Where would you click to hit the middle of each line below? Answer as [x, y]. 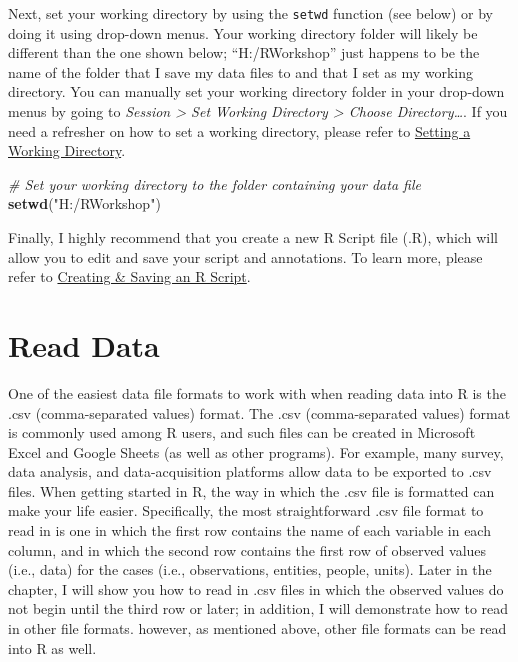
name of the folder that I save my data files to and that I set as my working [241, 71]
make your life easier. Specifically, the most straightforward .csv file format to [246, 510]
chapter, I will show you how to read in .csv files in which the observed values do [256, 588]
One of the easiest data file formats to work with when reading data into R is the [257, 392]
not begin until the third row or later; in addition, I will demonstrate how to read [258, 608]
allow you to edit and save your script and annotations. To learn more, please [245, 256]
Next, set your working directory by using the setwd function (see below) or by [251, 13]
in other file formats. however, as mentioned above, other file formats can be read [257, 628]
